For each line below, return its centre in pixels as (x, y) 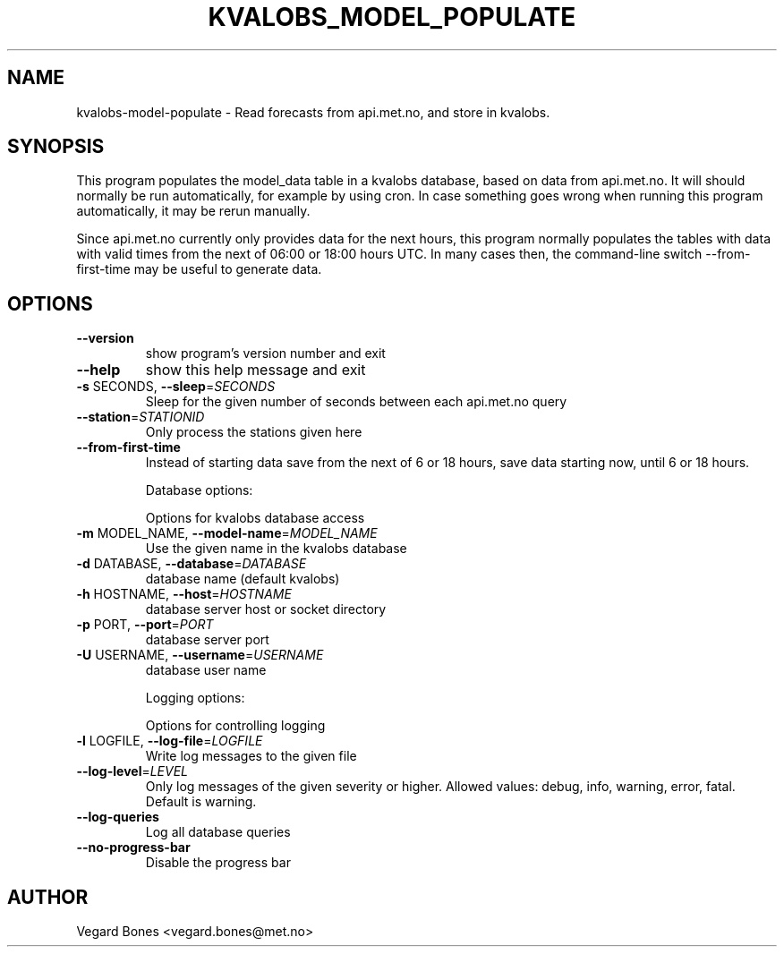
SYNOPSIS (56, 147)
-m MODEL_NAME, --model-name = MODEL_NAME (227, 533)
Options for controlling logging (235, 726)
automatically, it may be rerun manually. (193, 211)
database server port (207, 640)
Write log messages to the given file (251, 756)
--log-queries (118, 817)
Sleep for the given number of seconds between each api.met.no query (356, 402)
